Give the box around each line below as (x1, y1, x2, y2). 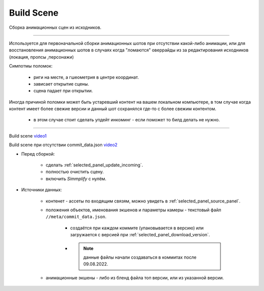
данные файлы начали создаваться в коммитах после (83, 254, 197, 260)
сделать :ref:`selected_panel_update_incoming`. (45, 162, 143, 168)
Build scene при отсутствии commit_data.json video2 (9, 142, 118, 148)
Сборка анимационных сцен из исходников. (9, 24, 102, 30)
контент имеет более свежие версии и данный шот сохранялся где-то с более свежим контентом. (9, 106, 217, 112)
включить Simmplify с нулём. (45, 176, 107, 181)
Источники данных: (21, 187, 62, 193)
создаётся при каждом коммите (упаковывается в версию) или (70, 225, 204, 231)
